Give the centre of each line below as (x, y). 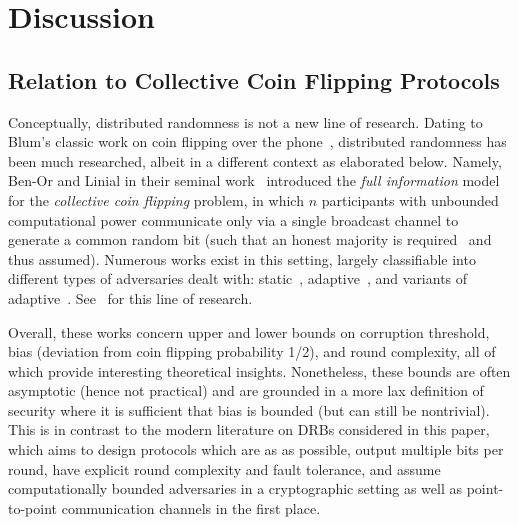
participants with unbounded (410, 199)
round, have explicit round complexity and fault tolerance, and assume (224, 468)
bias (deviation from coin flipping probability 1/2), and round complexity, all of (252, 351)
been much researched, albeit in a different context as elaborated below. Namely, (255, 160)
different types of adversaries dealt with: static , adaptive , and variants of (238, 278)
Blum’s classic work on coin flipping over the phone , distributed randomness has (257, 141)
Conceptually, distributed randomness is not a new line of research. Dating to (245, 121)
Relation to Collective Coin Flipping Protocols (254, 79)
